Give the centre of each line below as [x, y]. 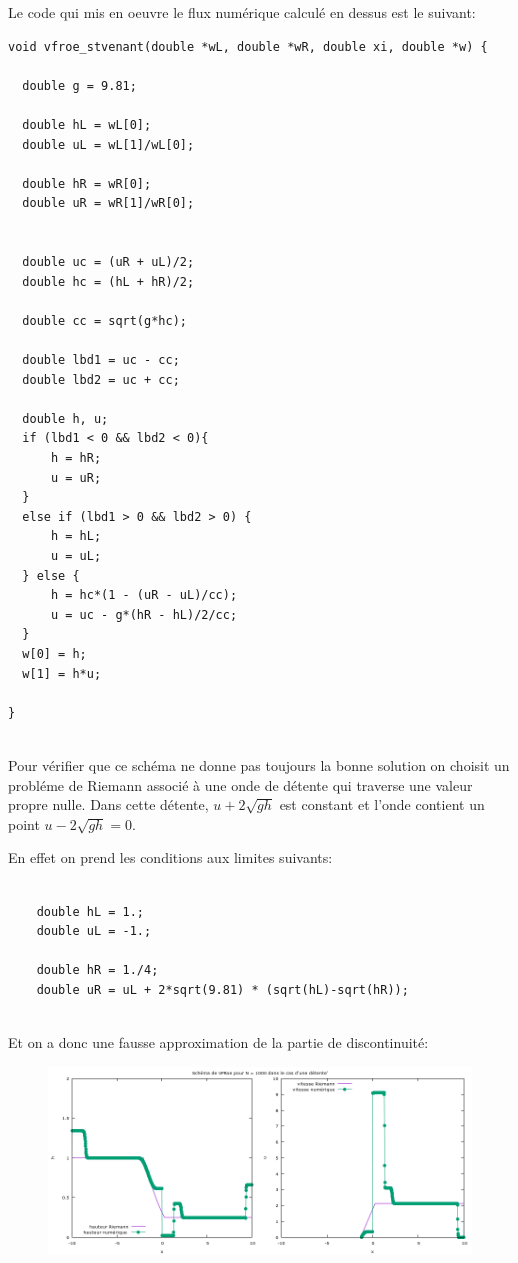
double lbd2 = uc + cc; [101, 379]
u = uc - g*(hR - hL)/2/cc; [144, 614]
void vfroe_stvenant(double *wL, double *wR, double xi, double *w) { [248, 46]
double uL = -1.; [94, 931]
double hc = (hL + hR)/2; [108, 281]
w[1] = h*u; [62, 673]
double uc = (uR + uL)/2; [108, 262]
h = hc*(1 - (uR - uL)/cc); [144, 595]
